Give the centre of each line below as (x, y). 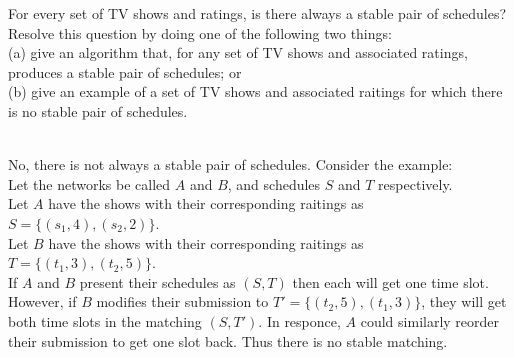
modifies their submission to (182, 301)
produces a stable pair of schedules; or (125, 71)
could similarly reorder (430, 320)
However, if (42, 301)
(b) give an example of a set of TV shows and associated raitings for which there (255, 91)
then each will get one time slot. (390, 281)
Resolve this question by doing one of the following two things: (200, 32)
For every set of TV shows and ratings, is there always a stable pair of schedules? (257, 13)
